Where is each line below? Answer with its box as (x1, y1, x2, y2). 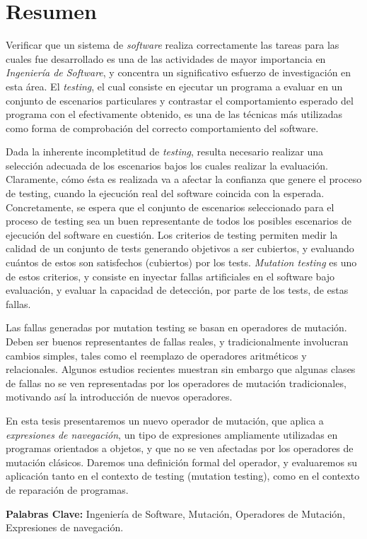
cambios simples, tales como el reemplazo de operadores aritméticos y (6, 348, 307, 362)
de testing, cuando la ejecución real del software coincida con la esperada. (6, 186, 325, 201)
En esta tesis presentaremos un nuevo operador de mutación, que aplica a (6, 413, 324, 427)
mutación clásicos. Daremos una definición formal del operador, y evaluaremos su (6, 454, 357, 469)
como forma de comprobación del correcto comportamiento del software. (6, 120, 319, 135)
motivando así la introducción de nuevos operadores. (6, 389, 233, 404)
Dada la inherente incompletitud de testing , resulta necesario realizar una (6, 144, 323, 159)
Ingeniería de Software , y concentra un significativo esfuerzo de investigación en (6, 65, 351, 80)
